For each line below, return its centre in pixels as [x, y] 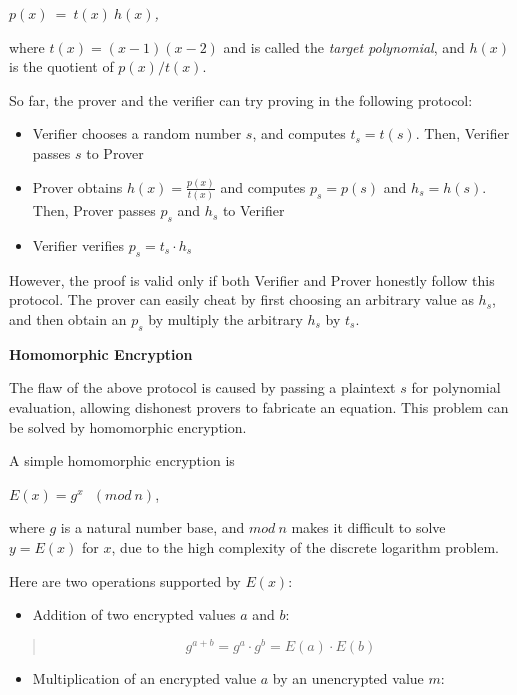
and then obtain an [68, 318]
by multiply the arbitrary [225, 318]
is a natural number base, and [152, 527]
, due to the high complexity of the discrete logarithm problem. [305, 546]
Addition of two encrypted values [134, 614]
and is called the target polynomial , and [344, 46]
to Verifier [253, 210]
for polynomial [456, 387]
